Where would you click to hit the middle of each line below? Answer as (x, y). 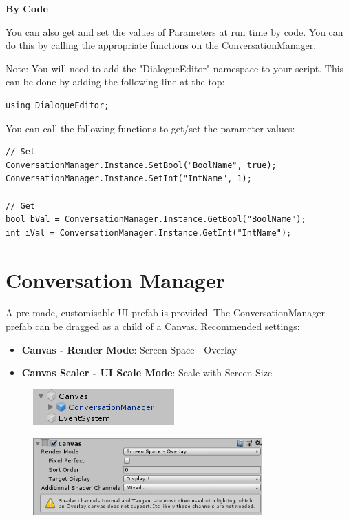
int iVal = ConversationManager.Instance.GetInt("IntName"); (149, 233)
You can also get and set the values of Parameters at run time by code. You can (174, 31)
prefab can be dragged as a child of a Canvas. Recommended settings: (153, 326)
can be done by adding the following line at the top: (115, 82)
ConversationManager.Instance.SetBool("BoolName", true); (141, 165)
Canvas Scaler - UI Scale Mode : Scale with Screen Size (147, 372)
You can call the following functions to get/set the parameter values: (150, 128)
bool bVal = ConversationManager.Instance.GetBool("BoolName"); (156, 219)
